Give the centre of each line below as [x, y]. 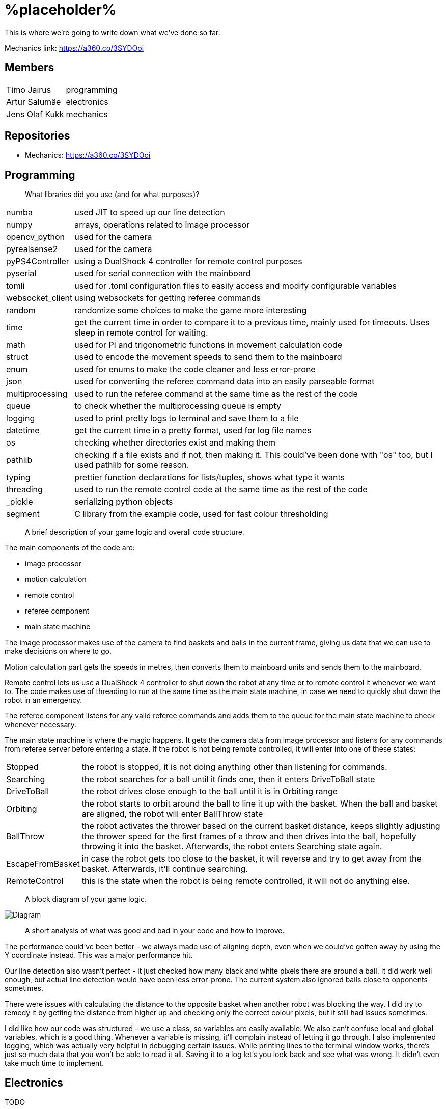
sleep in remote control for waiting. [141, 333]
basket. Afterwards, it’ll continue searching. [165, 869]
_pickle [20, 502]
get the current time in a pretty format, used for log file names [193, 431]
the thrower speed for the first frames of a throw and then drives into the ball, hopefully [249, 836]
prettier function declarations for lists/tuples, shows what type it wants [210, 477]
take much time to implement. [54, 1063]
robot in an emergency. [44, 700]
